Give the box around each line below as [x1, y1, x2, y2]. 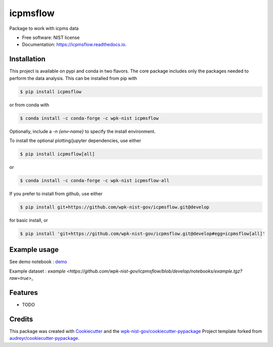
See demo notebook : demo [9, 258, 68, 265]
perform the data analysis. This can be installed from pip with [9, 75, 138, 81]
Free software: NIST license [22, 34, 80, 40]
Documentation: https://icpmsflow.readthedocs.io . [22, 41, 127, 48]
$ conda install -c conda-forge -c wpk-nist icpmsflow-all [20, 178, 169, 183]
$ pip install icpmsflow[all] [20, 151, 95, 157]
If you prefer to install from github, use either [9, 190, 103, 197]
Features [9, 288, 38, 297]
